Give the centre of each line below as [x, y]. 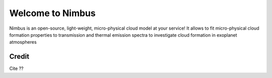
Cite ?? [16, 68]
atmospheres [23, 42]
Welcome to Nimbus [52, 13]
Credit [19, 57]
